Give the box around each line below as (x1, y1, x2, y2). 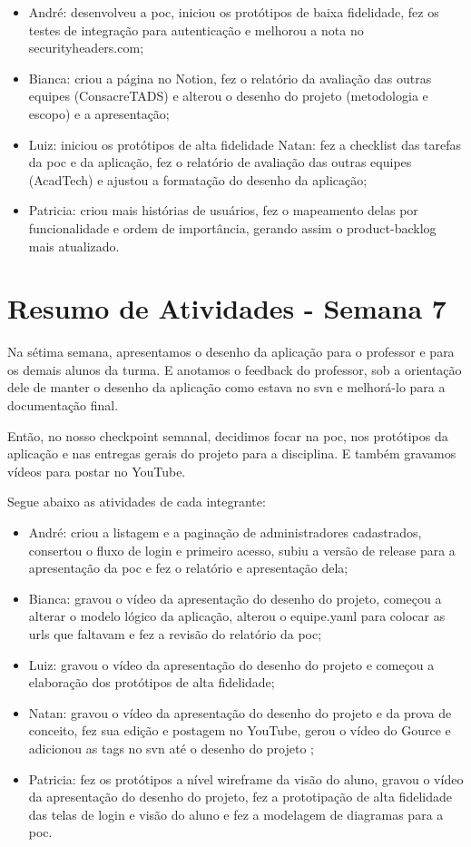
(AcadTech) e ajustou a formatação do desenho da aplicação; (28, 170, 368, 189)
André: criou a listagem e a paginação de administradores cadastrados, (28, 523, 422, 541)
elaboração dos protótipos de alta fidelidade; (28, 673, 275, 692)
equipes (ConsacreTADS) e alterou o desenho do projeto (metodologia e (28, 86, 428, 105)
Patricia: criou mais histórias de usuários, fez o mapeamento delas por (28, 201, 418, 220)
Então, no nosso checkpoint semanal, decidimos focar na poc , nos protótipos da (7, 426, 448, 445)
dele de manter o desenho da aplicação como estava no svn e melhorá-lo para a (7, 378, 446, 397)
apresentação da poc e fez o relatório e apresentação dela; (28, 558, 348, 577)
